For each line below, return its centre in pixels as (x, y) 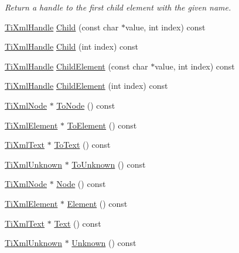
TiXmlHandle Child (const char (62, 27)
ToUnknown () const (109, 164)
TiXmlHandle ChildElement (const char (76, 66)
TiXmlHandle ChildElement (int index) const (86, 86)
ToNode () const (86, 105)
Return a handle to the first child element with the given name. (118, 7)
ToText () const (82, 145)
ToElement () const (102, 125)
